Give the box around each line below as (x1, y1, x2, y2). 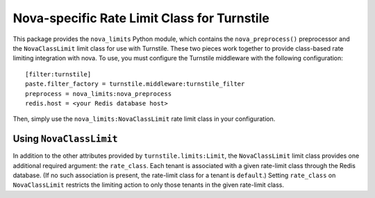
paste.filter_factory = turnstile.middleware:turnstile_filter (25, 80, 245, 88)
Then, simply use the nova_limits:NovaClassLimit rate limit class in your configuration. (12, 115, 276, 123)
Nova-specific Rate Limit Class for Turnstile (12, 10, 270, 26)
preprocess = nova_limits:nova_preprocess (25, 90, 172, 97)
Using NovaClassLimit (12, 133, 118, 145)
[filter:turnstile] (25, 70, 92, 78)
